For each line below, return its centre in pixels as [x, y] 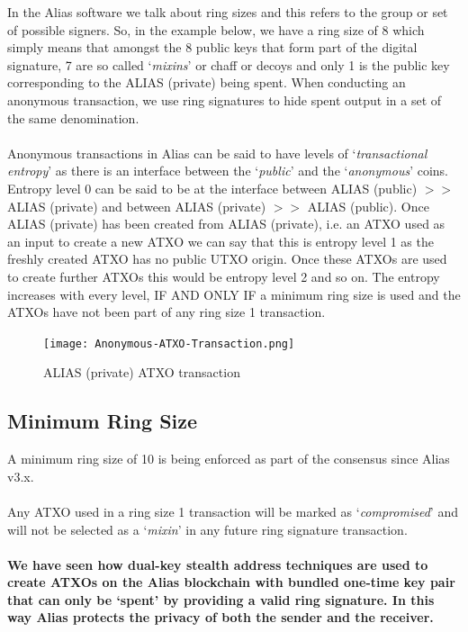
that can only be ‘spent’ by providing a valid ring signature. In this [221, 599]
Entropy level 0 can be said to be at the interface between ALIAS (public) [212, 188]
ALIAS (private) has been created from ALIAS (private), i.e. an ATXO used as [226, 224]
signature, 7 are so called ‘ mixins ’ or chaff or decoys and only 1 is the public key [229, 64]
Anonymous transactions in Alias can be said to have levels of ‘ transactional [217, 153]
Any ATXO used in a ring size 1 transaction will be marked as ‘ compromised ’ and [233, 511]
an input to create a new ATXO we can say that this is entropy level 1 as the [220, 241]
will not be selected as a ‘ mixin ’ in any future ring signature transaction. [207, 529]
